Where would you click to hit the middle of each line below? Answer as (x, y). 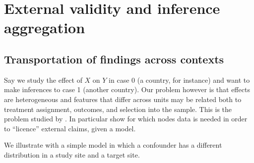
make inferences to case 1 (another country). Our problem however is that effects (127, 89)
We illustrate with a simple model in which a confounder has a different (113, 145)
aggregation (45, 27)
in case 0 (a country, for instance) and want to (179, 80)
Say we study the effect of (43, 80)
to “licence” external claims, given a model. (70, 128)
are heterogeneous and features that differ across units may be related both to (123, 99)
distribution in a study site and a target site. (72, 154)
